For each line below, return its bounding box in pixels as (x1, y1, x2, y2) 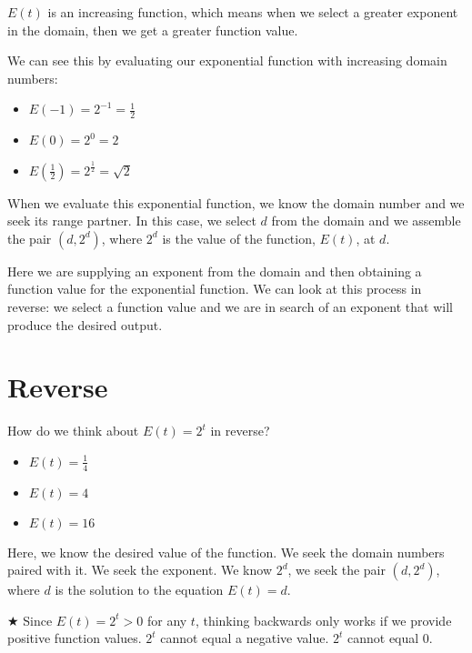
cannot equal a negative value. (160, 628, 329, 648)
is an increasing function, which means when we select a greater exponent (47, 3, 458, 21)
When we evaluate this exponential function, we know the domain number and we (7, 193, 465, 212)
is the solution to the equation (55, 580, 224, 599)
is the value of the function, (162, 228, 316, 247)
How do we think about (7, 421, 139, 440)
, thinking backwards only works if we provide (195, 610, 452, 629)
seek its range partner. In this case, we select (7, 211, 256, 230)
